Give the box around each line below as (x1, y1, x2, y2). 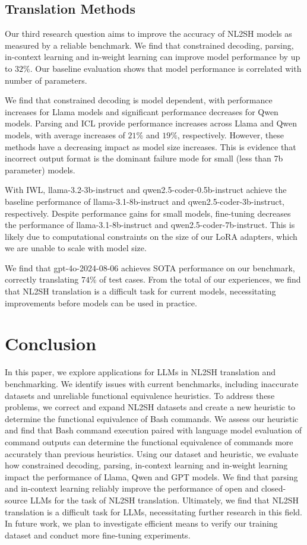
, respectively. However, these (177, 128, 284, 141)
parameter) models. (5, 163, 75, 176)
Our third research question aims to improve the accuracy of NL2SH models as (5, 27, 292, 40)
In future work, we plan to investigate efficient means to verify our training (5, 517, 278, 530)
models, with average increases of (5, 128, 125, 141)
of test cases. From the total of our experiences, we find (99, 273, 301, 286)
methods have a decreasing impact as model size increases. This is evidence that (5, 140, 296, 153)
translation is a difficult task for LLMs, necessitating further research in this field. (5, 505, 302, 518)
